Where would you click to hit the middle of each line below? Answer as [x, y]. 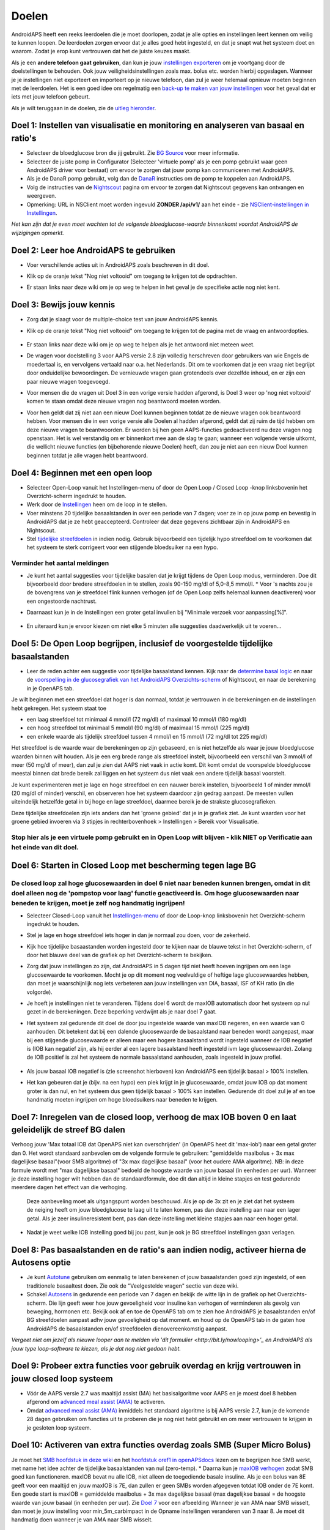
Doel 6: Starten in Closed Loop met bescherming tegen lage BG [134, 865]
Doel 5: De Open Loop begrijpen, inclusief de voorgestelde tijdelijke [142, 644]
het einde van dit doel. [45, 848]
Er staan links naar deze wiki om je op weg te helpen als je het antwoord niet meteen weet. [141, 345]
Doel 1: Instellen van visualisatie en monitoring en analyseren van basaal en [158, 125]
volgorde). [40, 992]
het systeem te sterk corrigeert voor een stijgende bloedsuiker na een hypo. [122, 547]
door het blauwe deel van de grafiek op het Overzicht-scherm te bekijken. [120, 955]
